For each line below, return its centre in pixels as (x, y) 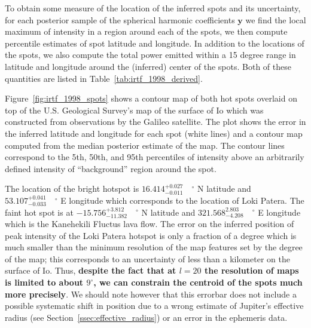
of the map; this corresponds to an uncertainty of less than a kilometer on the (147, 258)
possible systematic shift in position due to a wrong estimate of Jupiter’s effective (154, 306)
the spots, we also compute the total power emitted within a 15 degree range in (150, 55)
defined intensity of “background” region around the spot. (111, 168)
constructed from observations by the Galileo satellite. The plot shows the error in (155, 122)
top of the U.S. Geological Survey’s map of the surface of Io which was (134, 110)
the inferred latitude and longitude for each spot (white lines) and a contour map (154, 133)
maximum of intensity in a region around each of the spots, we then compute (146, 31)
